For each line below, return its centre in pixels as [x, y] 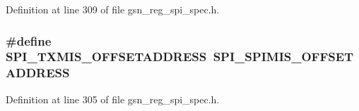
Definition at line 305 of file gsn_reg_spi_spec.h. [113, 99]
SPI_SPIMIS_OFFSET [283, 57]
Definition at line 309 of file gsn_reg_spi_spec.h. [113, 9]
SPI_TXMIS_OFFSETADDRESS [106, 57]
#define [29, 40]
